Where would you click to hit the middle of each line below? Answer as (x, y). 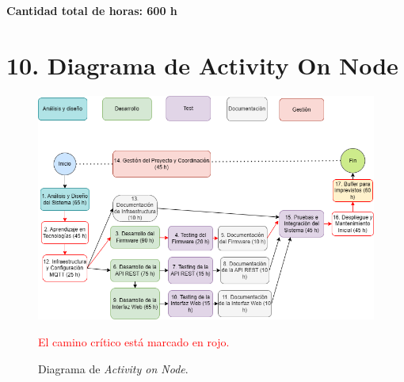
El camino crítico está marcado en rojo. (134, 341)
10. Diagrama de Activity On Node (202, 65)
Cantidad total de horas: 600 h (92, 10)
